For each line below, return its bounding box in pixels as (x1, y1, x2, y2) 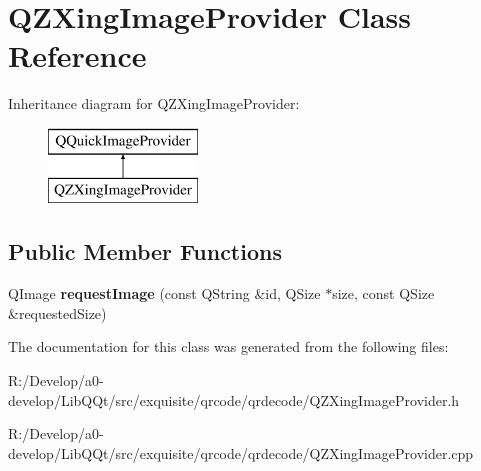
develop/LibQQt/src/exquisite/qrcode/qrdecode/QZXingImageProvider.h (8, 389, 460, 410)
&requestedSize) (8, 302, 107, 323)
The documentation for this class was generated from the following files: (8, 336, 449, 357)
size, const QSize (332, 283, 435, 304)
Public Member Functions (8, 236, 282, 267)
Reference (8, 35, 147, 76)
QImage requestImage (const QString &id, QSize (8, 283, 321, 304)
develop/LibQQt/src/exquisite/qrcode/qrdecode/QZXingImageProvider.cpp (8, 442, 474, 463)
